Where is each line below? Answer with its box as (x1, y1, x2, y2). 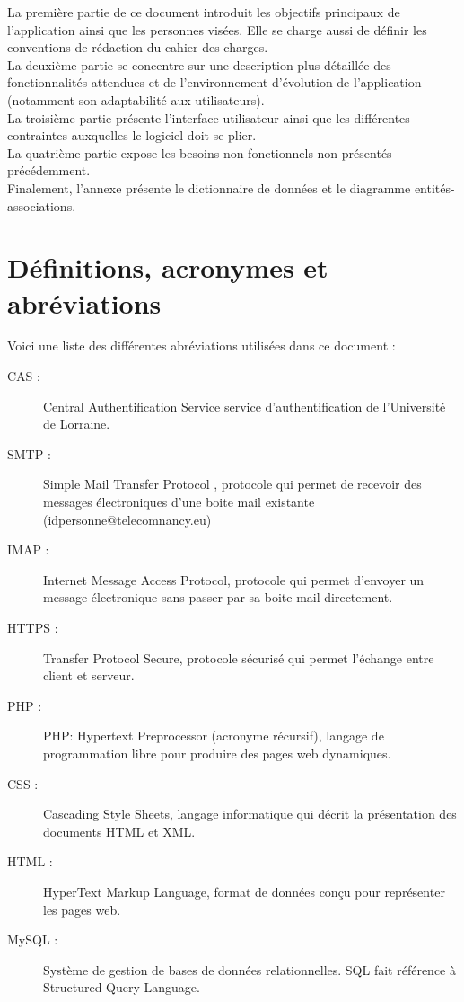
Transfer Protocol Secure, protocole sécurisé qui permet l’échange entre (43, 648, 434, 667)
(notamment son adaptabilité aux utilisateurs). (7, 90, 265, 109)
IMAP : (7, 540, 49, 559)
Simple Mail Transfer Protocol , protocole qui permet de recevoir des (43, 474, 422, 493)
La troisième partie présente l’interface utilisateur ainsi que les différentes (7, 108, 410, 127)
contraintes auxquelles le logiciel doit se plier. (7, 126, 257, 145)
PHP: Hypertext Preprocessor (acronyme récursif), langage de (43, 726, 384, 745)
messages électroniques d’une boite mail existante (43, 492, 315, 510)
